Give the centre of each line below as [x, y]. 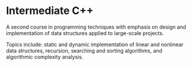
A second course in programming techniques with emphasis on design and [96, 27]
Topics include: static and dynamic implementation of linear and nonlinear [95, 44]
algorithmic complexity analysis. [45, 57]
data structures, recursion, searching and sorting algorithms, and [84, 50]
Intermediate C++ [50, 11]
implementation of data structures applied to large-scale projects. [85, 33]
